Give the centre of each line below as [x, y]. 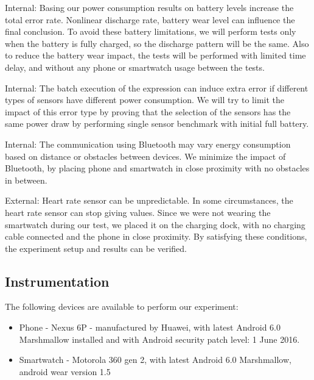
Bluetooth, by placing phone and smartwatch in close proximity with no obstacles [157, 168]
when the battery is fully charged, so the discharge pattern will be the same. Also [157, 43]
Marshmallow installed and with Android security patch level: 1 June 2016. [159, 339]
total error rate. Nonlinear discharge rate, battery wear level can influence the [150, 19]
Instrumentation [57, 281]
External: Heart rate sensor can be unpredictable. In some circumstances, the [149, 200]
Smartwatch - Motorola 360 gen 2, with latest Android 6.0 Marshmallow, [155, 360]
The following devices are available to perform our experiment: [122, 307]
